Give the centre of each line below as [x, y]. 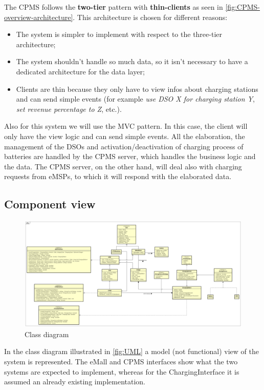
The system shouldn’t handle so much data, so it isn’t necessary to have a [132, 61]
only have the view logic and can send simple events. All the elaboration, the [125, 136]
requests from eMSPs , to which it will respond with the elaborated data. [118, 176]
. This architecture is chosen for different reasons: [150, 17]
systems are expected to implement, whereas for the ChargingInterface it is [122, 371]
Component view [50, 204]
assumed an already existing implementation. [75, 382]
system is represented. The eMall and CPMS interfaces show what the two [121, 361]
